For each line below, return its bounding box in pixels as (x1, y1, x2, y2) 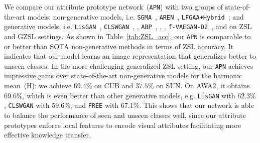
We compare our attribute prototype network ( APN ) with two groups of (4, 2, 223, 12)
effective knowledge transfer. (4, 129, 91, 140)
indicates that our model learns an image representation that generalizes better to (4, 51, 256, 61)
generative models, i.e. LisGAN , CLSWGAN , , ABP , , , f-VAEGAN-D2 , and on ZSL (4, 21, 252, 32)
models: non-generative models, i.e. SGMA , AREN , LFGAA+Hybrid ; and (27, 11, 244, 22)
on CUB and (94, 80, 134, 91)
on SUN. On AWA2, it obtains (156, 80, 250, 91)
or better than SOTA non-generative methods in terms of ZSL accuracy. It (4, 41, 234, 51)
